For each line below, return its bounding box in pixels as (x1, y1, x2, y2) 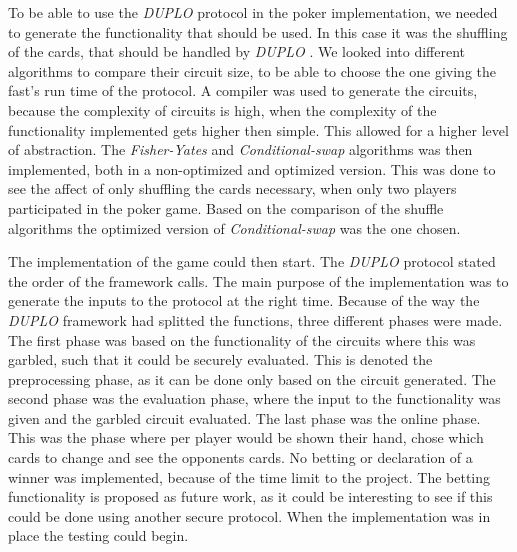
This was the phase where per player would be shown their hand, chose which (8, 427, 484, 448)
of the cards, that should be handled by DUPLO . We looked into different (8, 41, 466, 62)
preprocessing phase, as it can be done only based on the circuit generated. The (8, 368, 496, 389)
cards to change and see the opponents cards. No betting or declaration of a (8, 447, 473, 468)
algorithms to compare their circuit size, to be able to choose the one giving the (8, 60, 497, 81)
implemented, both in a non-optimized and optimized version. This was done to (8, 158, 496, 179)
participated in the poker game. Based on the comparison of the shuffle (8, 197, 444, 218)
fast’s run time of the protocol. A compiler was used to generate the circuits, (8, 80, 478, 101)
